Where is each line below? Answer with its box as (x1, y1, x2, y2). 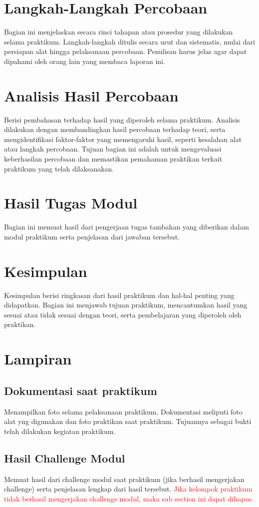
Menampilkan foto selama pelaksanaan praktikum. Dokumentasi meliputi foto (4, 406, 243, 416)
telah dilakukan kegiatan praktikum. (4, 425, 116, 436)
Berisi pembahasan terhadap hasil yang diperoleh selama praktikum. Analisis (4, 114, 240, 124)
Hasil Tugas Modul (4, 192, 138, 213)
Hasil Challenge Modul (4, 450, 125, 465)
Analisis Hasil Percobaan (4, 85, 179, 105)
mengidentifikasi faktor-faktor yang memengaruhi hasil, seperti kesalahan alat (4, 133, 242, 144)
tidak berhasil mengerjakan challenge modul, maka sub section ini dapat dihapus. (4, 493, 254, 503)
